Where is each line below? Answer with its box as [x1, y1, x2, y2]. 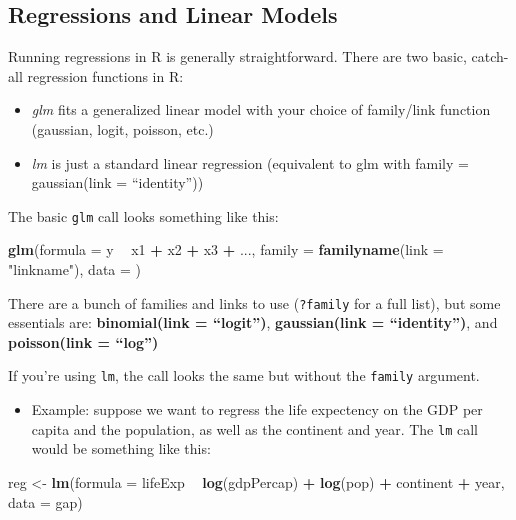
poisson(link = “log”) [8, 331, 159, 352]
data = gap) [8, 491, 83, 512]
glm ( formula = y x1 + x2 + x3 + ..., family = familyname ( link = [8, 239, 444, 260]
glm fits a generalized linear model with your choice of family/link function [31, 99, 491, 120]
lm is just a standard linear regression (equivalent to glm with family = [31, 152, 469, 173]
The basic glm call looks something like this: [8, 205, 279, 226]
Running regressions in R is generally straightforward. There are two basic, [8, 46, 467, 67]
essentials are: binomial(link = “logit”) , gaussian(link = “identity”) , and [8, 312, 498, 333]
